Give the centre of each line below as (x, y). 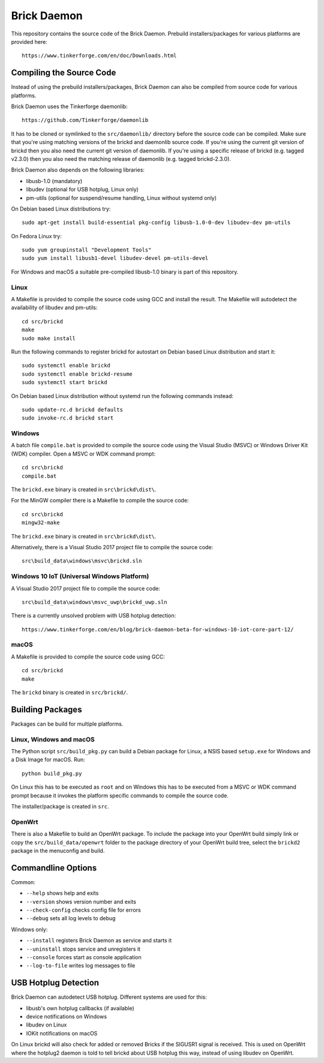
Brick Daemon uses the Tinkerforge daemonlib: (70, 107)
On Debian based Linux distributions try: (61, 209)
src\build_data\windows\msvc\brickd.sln (82, 561)
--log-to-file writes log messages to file (81, 966)
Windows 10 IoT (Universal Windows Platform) (80, 576)
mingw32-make (41, 523)
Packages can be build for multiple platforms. (67, 724)
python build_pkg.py (52, 773)
